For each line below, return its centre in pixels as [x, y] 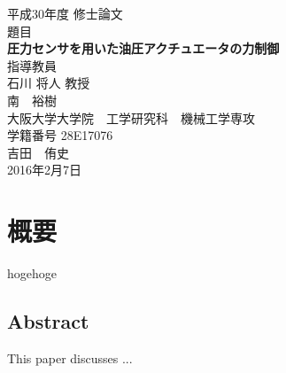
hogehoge [32, 273]
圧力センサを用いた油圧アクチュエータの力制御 [143, 48]
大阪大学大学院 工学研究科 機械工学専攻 [131, 117]
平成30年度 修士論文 [65, 13]
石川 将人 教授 [49, 83]
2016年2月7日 [44, 170]
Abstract [48, 321]
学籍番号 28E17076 [60, 135]
